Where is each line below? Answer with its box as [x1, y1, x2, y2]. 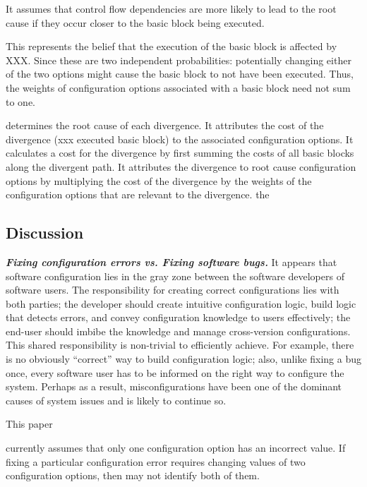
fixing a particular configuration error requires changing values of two [6, 454, 306, 469]
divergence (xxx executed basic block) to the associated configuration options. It [6, 131, 354, 146]
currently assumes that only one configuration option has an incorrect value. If [6, 440, 346, 455]
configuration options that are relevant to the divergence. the [6, 187, 270, 202]
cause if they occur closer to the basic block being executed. [6, 15, 265, 30]
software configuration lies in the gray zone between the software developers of [6, 268, 344, 283]
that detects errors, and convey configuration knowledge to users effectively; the [6, 310, 351, 325]
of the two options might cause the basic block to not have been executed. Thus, [6, 66, 354, 81]
